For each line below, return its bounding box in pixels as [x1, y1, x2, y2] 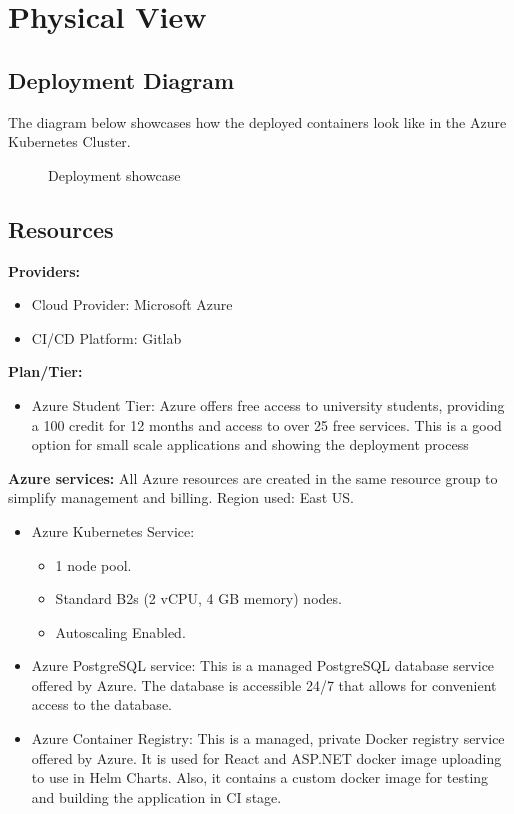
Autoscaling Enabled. [55, 621, 186, 642]
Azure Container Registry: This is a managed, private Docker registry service [31, 728, 505, 749]
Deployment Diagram [8, 64, 235, 95]
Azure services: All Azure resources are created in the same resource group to [8, 467, 498, 488]
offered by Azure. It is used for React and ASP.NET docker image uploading [31, 747, 502, 768]
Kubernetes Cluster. [8, 131, 131, 152]
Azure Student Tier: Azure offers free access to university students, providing [31, 394, 505, 415]
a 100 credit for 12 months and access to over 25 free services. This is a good [31, 414, 502, 435]
